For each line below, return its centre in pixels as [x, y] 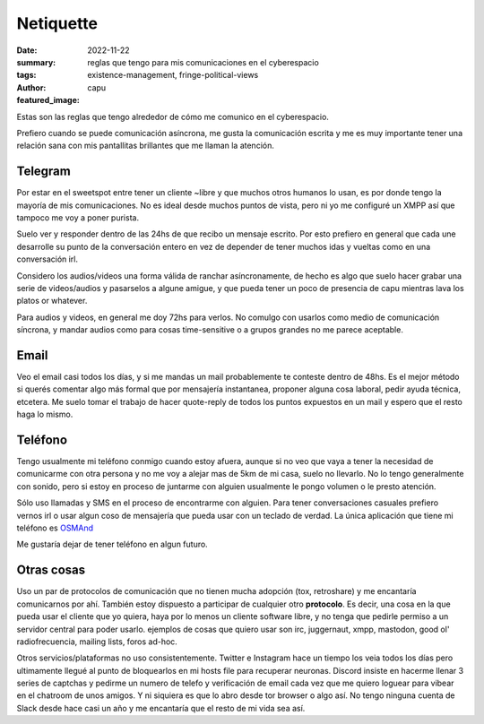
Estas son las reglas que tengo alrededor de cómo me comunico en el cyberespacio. [173, 116]
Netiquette [57, 23]
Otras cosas [51, 570]
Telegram [43, 172]
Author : [31, 87]
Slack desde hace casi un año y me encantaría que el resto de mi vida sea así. [161, 708]
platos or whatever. [52, 301]
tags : [26, 75]
